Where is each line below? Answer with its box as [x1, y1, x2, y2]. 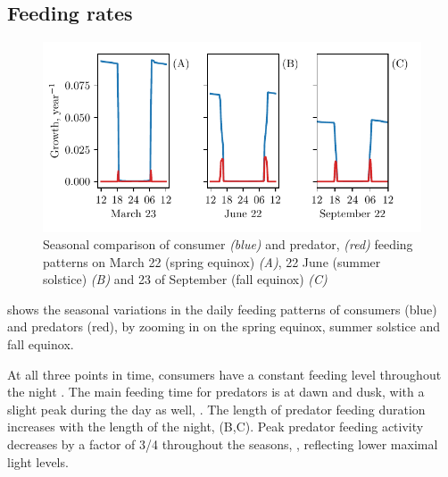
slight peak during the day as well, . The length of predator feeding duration [7, 399, 426, 418]
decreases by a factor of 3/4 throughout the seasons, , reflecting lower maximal [7, 435, 438, 454]
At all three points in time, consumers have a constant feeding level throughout [7, 364, 442, 383]
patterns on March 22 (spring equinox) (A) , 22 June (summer [43, 252, 381, 271]
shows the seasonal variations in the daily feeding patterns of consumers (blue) [7, 299, 437, 318]
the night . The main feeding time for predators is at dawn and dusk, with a [7, 382, 425, 401]
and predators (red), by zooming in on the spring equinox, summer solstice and [7, 317, 441, 336]
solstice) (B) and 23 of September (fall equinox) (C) [43, 270, 328, 289]
